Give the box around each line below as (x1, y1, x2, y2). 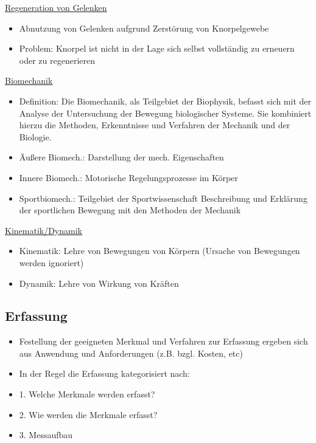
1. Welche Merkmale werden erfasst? (19, 388, 155, 400)
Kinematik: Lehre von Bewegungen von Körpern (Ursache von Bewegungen (19, 244, 300, 257)
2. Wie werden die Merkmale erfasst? (19, 408, 158, 421)
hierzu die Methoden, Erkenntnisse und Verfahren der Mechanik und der (19, 118, 290, 131)
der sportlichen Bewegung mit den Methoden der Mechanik (19, 204, 241, 216)
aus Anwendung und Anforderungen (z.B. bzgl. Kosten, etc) (19, 346, 243, 359)
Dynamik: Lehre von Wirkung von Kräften (19, 276, 179, 289)
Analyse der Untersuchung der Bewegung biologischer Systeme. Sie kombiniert (19, 106, 312, 119)
